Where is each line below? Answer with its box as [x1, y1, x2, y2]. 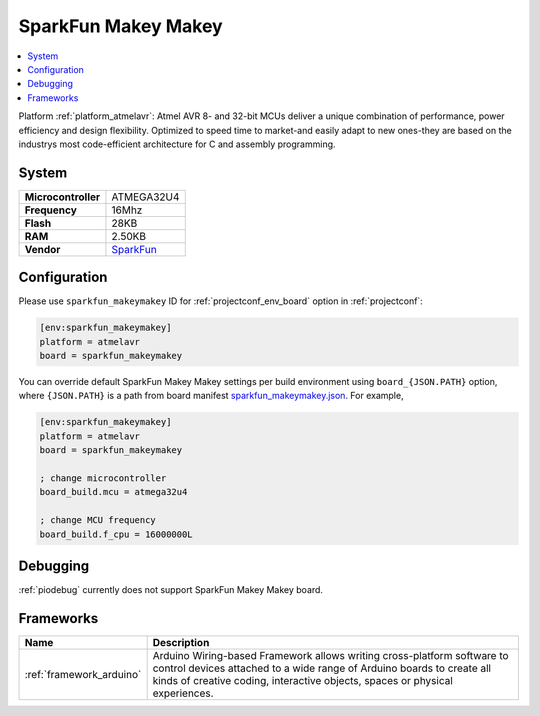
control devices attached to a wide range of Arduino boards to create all [152, 661, 492, 675]
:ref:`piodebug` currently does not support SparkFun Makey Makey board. [18, 584, 324, 596]
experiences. [152, 686, 214, 700]
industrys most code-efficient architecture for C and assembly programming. [18, 138, 336, 150]
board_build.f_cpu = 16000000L [39, 528, 194, 540]
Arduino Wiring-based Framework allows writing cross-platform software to [152, 648, 509, 662]
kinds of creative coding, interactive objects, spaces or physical [152, 673, 454, 687]
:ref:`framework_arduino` [24, 667, 142, 681]
